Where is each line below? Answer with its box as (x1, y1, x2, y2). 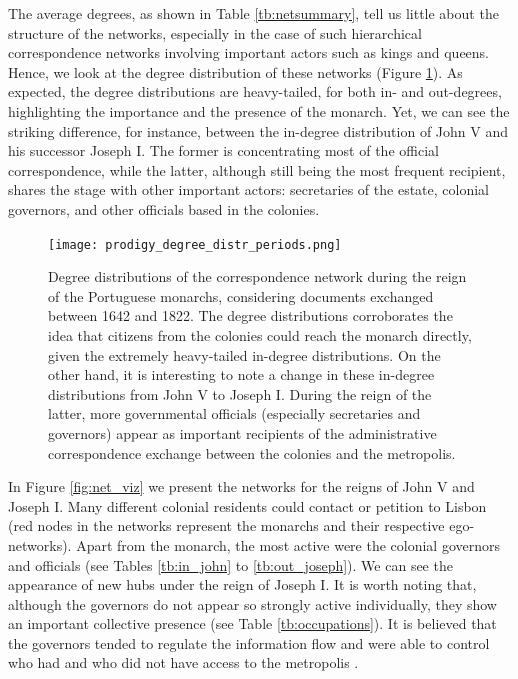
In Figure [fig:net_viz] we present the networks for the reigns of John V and (8, 476, 475, 497)
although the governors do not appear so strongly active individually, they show (8, 593, 497, 614)
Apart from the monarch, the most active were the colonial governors (76, 534, 501, 555)
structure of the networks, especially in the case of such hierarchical (8, 22, 422, 43)
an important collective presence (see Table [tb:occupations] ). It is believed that (8, 613, 497, 634)
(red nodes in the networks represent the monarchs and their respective (8, 515, 445, 536)
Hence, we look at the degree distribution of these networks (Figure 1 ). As (8, 61, 463, 82)
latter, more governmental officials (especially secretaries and (48, 403, 421, 424)
